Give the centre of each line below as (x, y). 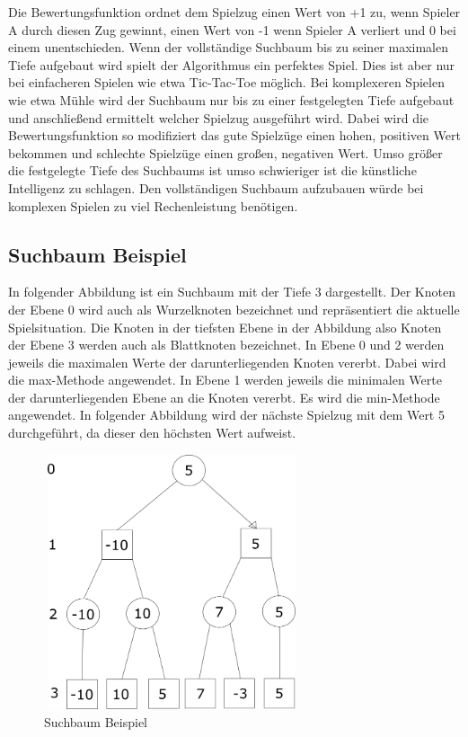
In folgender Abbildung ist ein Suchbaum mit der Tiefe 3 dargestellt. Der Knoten (232, 292)
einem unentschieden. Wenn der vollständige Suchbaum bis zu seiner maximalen (228, 47)
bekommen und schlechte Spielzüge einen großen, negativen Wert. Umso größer (225, 152)
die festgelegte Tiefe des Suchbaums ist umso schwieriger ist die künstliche (212, 170)
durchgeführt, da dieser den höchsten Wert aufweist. (152, 433)
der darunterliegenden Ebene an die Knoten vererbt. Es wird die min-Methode (224, 397)
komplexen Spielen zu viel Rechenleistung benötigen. (153, 205)
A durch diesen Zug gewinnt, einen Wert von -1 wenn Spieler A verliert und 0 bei (232, 29)
